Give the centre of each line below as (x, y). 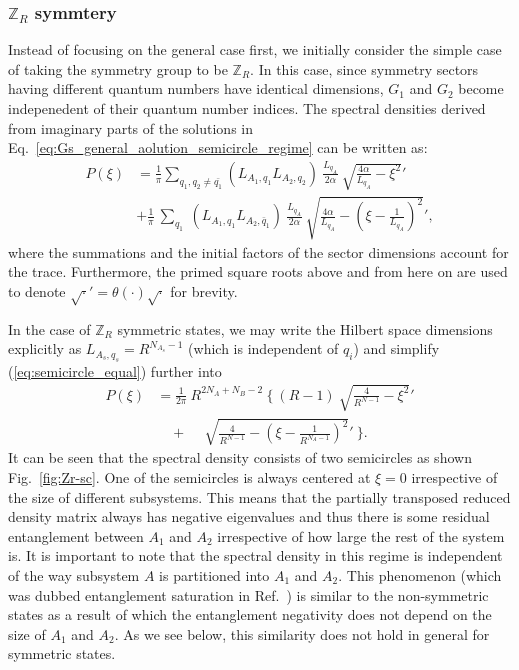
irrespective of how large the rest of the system (361, 535)
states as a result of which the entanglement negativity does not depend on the (250, 614)
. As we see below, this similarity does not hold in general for (302, 633)
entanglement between (76, 535)
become (481, 88)
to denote (37, 290)
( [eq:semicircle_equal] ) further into (115, 370)
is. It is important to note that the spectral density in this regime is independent (255, 555)
